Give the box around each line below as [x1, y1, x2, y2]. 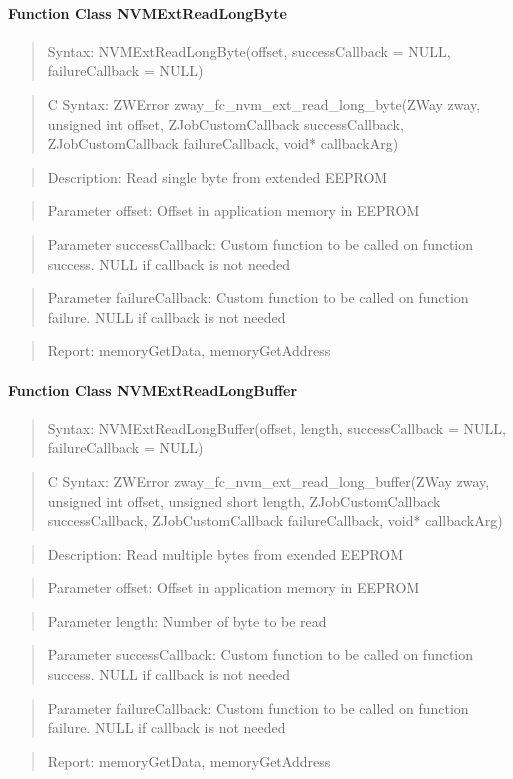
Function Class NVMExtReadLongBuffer [8, 379, 298, 400]
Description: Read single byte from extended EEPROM [47, 166, 388, 187]
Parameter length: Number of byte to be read [47, 610, 327, 631]
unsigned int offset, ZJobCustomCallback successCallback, [47, 113, 404, 134]
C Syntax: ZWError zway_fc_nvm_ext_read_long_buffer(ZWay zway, [47, 470, 490, 491]
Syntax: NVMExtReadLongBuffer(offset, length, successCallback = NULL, [47, 417, 506, 438]
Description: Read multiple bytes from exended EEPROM [47, 543, 404, 564]
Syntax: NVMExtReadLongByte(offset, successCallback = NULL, [47, 40, 451, 61]
